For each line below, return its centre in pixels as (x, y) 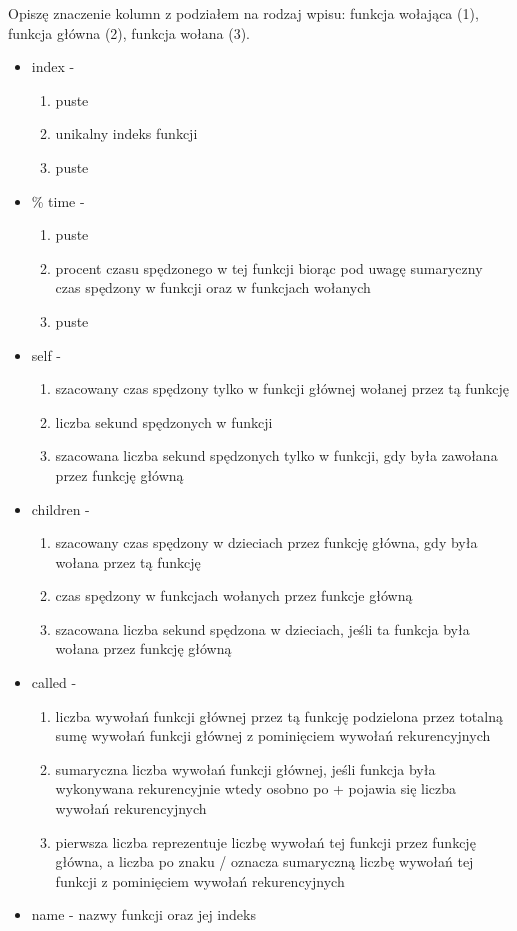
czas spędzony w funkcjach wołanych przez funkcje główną (234, 595)
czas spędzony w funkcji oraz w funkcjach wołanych (213, 287)
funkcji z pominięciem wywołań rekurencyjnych (200, 880)
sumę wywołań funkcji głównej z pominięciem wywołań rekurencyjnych (273, 735)
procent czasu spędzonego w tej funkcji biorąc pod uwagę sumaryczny (269, 267)
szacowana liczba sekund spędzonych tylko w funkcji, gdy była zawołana (276, 455)
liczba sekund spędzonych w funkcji (164, 421)
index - (53, 66)
